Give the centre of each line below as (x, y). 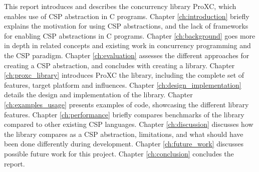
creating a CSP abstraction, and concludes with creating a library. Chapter (119, 65)
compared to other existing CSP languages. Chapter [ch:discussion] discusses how (129, 124)
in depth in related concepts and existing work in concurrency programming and (127, 45)
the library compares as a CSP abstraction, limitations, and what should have (124, 134)
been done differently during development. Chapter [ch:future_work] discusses (124, 144)
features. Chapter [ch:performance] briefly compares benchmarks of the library (124, 114)
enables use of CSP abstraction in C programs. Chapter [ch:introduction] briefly (127, 16)
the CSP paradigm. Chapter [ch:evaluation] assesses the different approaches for (127, 55)
